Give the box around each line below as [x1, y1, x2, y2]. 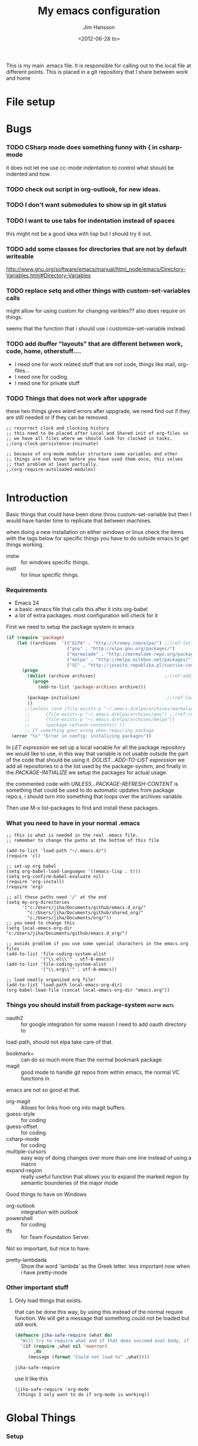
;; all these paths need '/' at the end [6, 894, 107, 900]
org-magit [6, 1097, 31, 1104]
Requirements [6, 586, 48, 594]
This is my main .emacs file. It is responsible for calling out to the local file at [6, 62, 192, 69]
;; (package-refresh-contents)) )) [24, 722, 126, 728]
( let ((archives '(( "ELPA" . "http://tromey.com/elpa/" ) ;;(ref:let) [16, 640, 194, 647]
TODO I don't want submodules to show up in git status [6, 201, 167, 209]
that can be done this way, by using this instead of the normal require [14, 1308, 183, 1315]
